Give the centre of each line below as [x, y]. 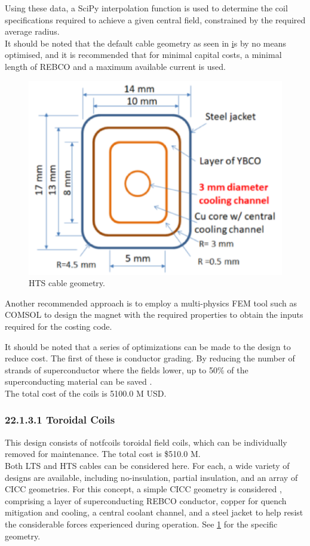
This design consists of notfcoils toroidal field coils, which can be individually [146, 442]
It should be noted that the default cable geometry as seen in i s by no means [145, 43]
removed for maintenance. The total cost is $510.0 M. [103, 454]
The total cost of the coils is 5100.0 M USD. [86, 393]
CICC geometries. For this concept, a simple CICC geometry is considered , [143, 489]
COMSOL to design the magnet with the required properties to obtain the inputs [154, 315]
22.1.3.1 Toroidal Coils [60, 420]
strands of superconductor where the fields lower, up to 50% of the [127, 369]
